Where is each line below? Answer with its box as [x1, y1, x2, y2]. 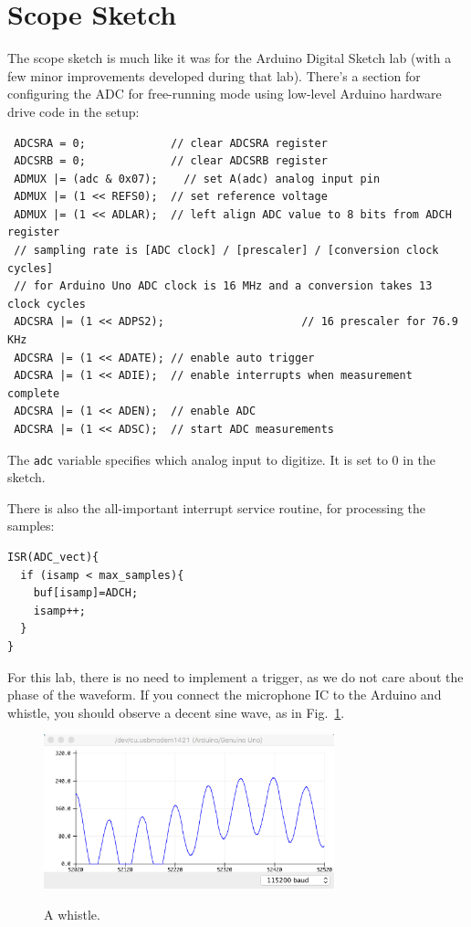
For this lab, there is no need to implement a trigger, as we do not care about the [7, 667, 464, 686]
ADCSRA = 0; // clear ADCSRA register [14, 136, 328, 150]
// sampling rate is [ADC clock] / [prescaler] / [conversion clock [14, 244, 439, 258]
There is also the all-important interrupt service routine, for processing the [7, 498, 426, 517]
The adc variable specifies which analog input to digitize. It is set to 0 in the [7, 449, 436, 469]
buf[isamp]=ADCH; [33, 586, 139, 600]
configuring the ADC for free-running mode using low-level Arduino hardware [7, 84, 442, 103]
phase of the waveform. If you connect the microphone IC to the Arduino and [7, 685, 442, 704]
